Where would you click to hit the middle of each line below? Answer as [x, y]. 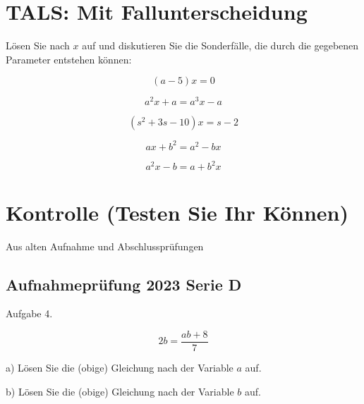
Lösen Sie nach [38, 45]
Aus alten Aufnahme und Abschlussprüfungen [105, 246]
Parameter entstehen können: [69, 59]
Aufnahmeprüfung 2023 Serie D [124, 284]
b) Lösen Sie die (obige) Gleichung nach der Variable [120, 391]
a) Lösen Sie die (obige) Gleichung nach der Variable [120, 367]
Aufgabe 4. [29, 313]
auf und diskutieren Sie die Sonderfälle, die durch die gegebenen [220, 45]
